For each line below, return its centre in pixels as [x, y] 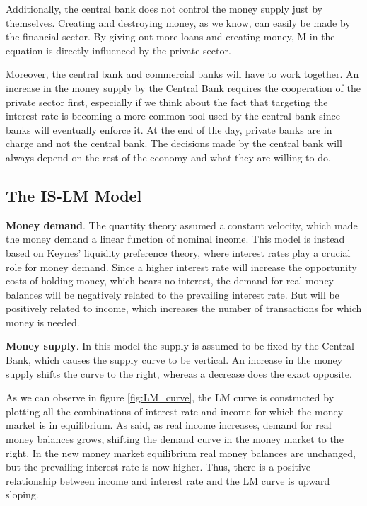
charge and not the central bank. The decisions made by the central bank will [174, 143]
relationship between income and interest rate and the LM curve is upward [168, 480]
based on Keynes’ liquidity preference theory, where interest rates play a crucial [178, 252]
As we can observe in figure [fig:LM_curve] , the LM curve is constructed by [170, 397]
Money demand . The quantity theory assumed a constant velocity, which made [182, 225]
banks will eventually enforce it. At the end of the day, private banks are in [169, 129]
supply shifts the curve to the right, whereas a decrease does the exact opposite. [179, 373]
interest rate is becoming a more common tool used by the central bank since [173, 116]
